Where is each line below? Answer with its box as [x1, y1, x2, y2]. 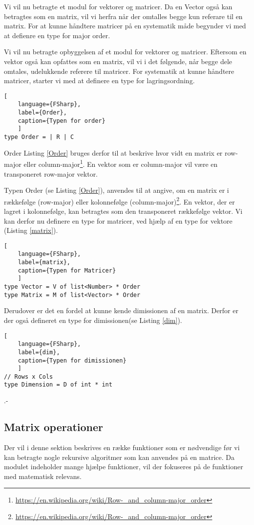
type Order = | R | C [4, 134, 74, 141]
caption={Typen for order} [18, 117, 106, 124]
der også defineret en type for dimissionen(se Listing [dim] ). [4, 315, 182, 325]
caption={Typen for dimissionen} [18, 357, 127, 364]
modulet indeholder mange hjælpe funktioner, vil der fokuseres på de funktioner [4, 461, 243, 472]
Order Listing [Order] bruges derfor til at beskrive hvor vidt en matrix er [4, 147, 223, 158]
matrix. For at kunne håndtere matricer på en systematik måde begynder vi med [4, 21, 246, 31]
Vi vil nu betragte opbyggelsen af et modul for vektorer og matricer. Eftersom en [4, 46, 247, 57]
